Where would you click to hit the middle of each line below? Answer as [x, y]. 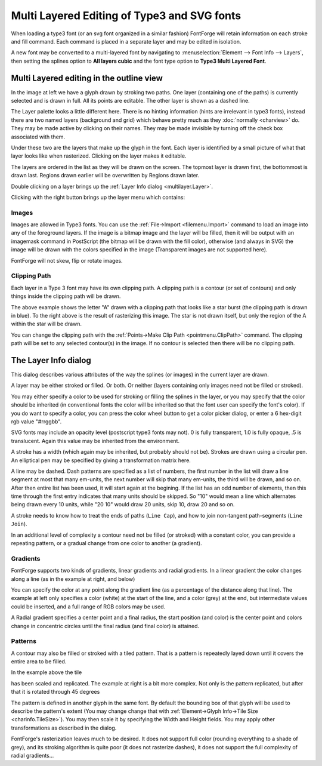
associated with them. [38, 137]
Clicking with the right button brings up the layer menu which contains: [98, 197]
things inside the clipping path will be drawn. [66, 296]
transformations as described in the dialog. [64, 728]
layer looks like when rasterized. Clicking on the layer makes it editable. [99, 156]
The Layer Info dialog [51, 360]
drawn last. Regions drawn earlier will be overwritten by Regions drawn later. [105, 176]
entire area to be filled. [39, 662]
